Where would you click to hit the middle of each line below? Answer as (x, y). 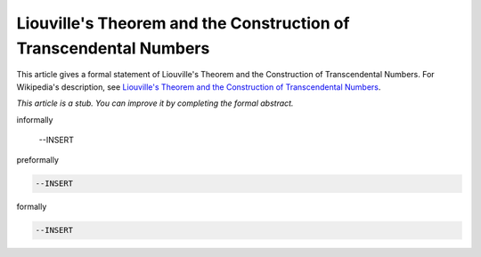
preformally (38, 160)
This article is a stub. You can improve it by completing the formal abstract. (155, 103)
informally (35, 119)
